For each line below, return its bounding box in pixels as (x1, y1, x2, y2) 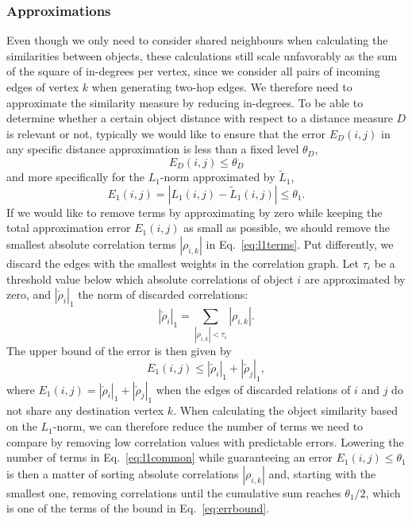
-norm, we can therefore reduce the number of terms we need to (52, 418, 364, 435)
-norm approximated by (160, 168, 275, 185)
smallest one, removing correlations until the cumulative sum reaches (6, 484, 341, 501)
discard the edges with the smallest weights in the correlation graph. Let (6, 254, 360, 271)
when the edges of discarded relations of (156, 381, 351, 397)
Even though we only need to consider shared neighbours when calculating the (6, 32, 388, 48)
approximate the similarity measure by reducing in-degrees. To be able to (6, 94, 364, 110)
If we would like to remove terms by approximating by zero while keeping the (6, 203, 383, 220)
